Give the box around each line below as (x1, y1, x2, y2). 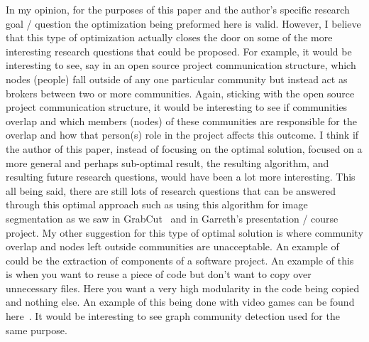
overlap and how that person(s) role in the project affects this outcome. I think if (6, 127, 359, 142)
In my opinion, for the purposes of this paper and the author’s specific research (6, 2, 350, 16)
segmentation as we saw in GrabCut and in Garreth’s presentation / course (6, 210, 338, 225)
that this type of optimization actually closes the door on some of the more (6, 30, 333, 45)
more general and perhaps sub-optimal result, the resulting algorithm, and (6, 155, 329, 170)
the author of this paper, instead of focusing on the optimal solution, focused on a (6, 141, 363, 156)
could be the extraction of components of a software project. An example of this (6, 252, 354, 267)
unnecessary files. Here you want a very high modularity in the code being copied (6, 280, 360, 295)
